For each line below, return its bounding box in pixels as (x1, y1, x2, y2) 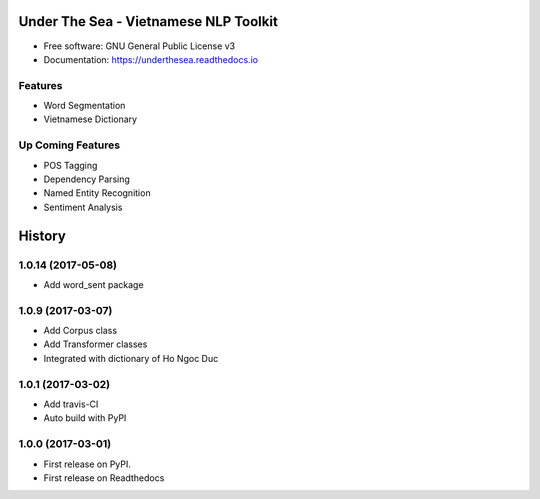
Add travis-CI (43, 398, 99, 410)
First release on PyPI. (43, 458, 132, 470)
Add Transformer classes (43, 338, 148, 350)
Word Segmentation (43, 100, 126, 112)
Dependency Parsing (43, 173, 130, 185)
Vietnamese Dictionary (43, 113, 138, 125)
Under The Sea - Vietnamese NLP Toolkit (18, 13, 279, 30)
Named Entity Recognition (43, 187, 151, 199)
